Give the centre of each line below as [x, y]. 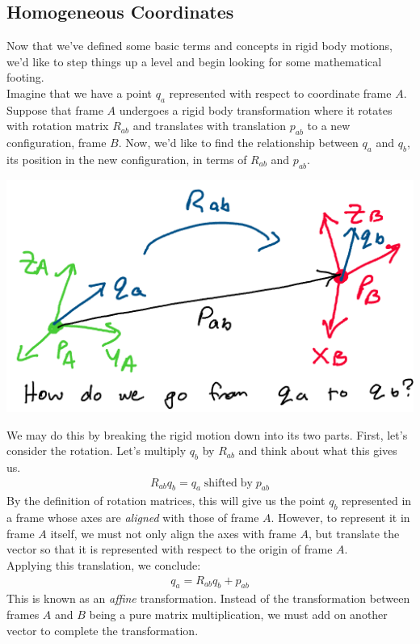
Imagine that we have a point [80, 93]
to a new [329, 126]
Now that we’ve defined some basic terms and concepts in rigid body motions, [199, 46]
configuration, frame [57, 143]
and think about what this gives [318, 450]
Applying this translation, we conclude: [104, 564]
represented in [377, 501]
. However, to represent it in [340, 518]
